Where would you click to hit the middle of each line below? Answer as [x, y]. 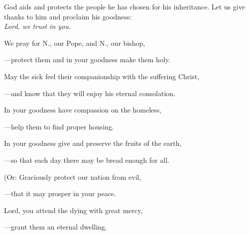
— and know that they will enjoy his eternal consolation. [90, 93]
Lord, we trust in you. [38, 26]
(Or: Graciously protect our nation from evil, [73, 176]
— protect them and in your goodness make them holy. [87, 59]
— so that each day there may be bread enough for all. [87, 160]
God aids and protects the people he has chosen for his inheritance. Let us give [124, 6]
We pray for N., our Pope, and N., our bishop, [75, 43]
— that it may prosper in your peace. [60, 193]
